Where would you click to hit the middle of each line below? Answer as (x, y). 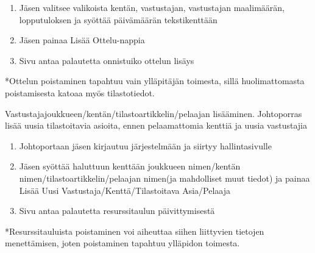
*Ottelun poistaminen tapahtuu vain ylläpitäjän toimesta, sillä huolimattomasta (155, 81)
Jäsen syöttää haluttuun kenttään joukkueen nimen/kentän (130, 166)
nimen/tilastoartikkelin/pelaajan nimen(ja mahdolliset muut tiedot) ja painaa (165, 178)
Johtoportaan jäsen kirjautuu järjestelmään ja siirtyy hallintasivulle (145, 145)
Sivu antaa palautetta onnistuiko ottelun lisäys (107, 60)
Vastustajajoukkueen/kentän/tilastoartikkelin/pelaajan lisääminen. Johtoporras (154, 113)
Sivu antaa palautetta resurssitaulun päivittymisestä (117, 211)
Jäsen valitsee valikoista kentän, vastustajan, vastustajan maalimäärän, (152, 7)
